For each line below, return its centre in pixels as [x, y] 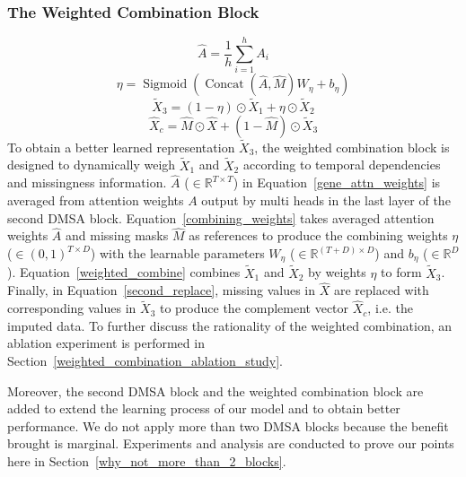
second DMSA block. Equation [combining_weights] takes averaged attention [221, 217]
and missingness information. [87, 182]
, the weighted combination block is [352, 147]
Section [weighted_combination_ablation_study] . [145, 361]
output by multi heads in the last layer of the [326, 200]
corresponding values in [72, 308]
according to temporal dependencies [342, 165]
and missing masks [117, 235]
